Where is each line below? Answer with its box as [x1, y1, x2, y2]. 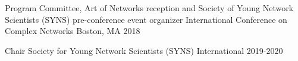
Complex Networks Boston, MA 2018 [5, 25, 140, 37]
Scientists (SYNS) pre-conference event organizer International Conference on [5, 13, 287, 25]
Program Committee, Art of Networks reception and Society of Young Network [5, 2, 294, 13]
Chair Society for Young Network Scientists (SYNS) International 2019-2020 [5, 44, 283, 56]
